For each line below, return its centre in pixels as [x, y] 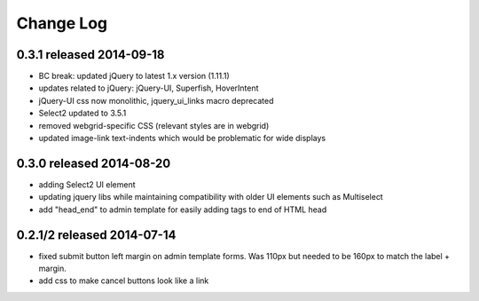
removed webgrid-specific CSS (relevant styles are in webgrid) [154, 125]
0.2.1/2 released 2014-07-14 [96, 235]
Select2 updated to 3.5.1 [82, 113]
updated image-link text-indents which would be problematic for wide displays [182, 139]
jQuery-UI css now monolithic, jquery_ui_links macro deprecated [156, 100]
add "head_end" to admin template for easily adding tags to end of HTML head [183, 210]
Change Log [62, 23]
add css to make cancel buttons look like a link [124, 281]
